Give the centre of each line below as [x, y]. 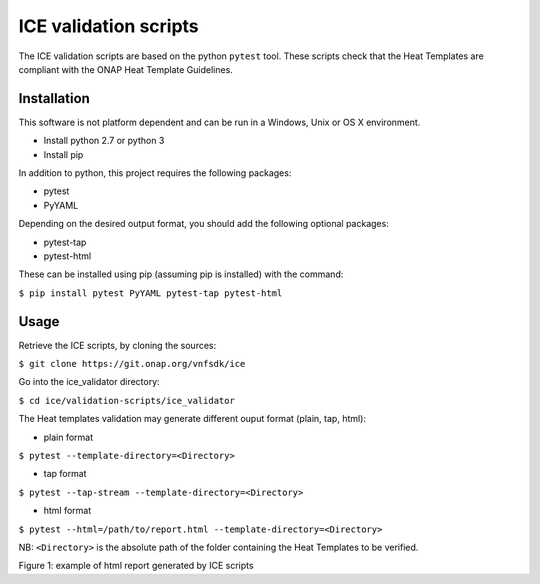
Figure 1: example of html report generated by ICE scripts [136, 566]
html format [67, 511]
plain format [68, 437]
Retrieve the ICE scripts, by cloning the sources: [117, 345]
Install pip [63, 154]
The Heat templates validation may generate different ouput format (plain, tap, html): [192, 419]
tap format [65, 474]
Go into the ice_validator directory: [89, 382]
